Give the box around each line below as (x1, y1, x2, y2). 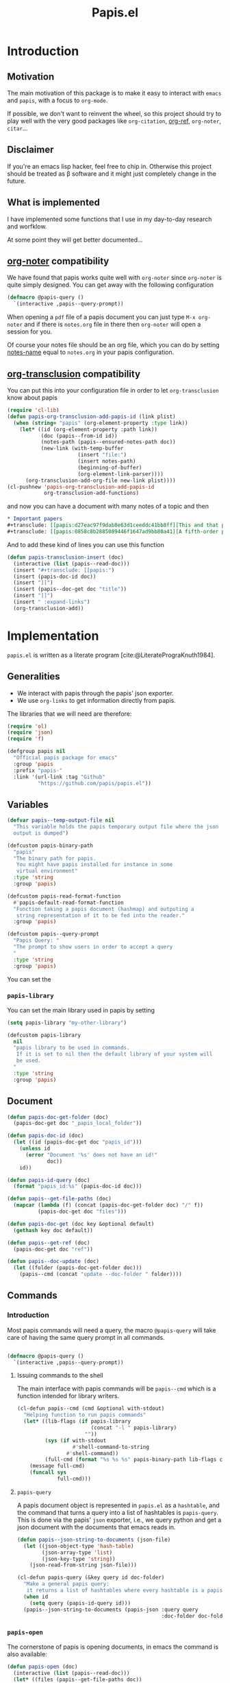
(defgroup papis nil (7, 748, 66, 755)
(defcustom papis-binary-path (7, 842, 94, 849)
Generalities (7, 671, 60, 682)
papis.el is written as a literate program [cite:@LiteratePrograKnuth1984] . (7, 651, 216, 659)
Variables (7, 798, 49, 811)
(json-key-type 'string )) (42, 1555, 116, 1562)
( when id (23, 1593, 49, 1600)
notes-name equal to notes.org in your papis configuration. (7, 348, 175, 356)
